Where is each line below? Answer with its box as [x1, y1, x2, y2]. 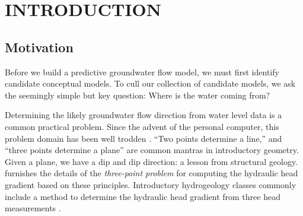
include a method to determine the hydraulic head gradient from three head [5, 190, 280, 202]
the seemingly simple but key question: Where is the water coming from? [5, 88, 270, 101]
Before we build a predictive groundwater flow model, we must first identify [5, 65, 279, 78]
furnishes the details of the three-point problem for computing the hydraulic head [5, 167, 298, 179]
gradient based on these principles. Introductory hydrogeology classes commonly [5, 178, 296, 190]
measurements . [5, 202, 61, 214]
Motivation [5, 37, 74, 56]
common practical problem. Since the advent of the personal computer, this [5, 120, 279, 132]
